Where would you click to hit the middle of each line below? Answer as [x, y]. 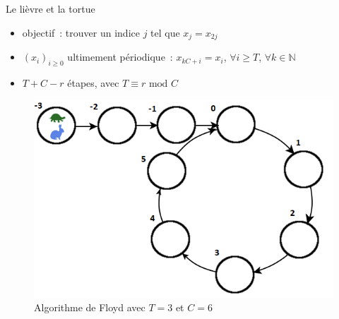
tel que [165, 32]
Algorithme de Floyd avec [90, 307]
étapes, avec [93, 82]
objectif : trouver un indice [81, 32]
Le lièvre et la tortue [50, 8]
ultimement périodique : [120, 57]
